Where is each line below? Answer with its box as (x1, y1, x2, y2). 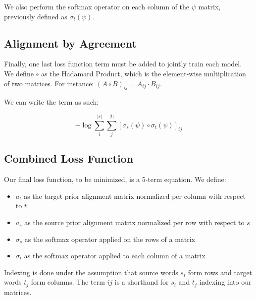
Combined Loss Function (4, 151, 134, 166)
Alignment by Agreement (4, 35, 137, 51)
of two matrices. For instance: (4, 78, 94, 88)
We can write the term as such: (4, 97, 99, 107)
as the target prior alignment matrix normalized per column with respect (24, 190, 246, 201)
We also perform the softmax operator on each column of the (4, 1, 190, 11)
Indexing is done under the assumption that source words (4, 267, 178, 277)
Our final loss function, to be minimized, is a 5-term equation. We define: (4, 174, 226, 184)
